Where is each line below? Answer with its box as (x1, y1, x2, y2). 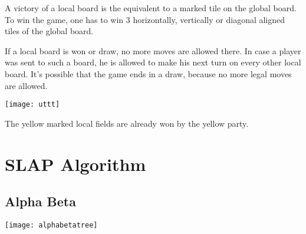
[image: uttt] (5, 100, 60, 109)
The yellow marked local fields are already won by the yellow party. (5, 117, 249, 129)
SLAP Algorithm (5, 151, 146, 176)
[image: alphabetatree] (5, 220, 98, 229)
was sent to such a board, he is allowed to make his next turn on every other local (5, 56, 301, 68)
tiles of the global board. (5, 25, 94, 37)
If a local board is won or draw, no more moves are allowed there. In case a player (5, 44, 301, 57)
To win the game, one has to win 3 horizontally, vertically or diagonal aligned (5, 13, 285, 25)
